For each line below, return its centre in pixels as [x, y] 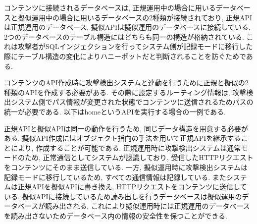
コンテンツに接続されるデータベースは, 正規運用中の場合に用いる [110, 7]
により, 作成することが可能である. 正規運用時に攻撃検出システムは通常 [126, 147]
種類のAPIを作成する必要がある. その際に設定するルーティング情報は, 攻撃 [125, 92]
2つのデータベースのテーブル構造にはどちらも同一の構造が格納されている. [124, 36]
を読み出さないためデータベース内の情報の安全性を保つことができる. [116, 215]
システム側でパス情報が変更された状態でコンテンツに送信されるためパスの [132, 102]
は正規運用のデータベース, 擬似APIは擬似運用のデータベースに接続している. [127, 27]
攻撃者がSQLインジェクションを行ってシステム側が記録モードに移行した [135, 46]
